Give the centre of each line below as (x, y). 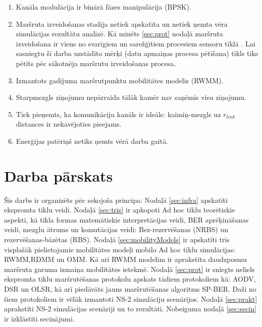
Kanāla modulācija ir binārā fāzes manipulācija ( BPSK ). (103, 7)
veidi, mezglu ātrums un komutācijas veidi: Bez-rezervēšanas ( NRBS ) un (116, 229)
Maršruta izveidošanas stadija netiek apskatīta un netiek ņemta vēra (122, 23)
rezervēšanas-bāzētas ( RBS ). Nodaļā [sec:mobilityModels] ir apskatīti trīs (117, 239)
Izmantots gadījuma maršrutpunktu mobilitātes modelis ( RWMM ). (120, 80)
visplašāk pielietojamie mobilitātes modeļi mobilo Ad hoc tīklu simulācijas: (120, 249)
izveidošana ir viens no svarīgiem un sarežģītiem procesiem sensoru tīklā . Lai (136, 43)
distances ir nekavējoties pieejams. (69, 124)
